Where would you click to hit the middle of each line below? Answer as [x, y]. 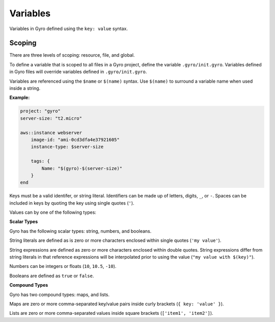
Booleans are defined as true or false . [52, 276]
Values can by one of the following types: [53, 212]
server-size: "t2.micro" [51, 118]
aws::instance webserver [51, 132]
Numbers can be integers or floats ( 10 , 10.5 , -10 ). [63, 266]
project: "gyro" [40, 111]
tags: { [40, 161]
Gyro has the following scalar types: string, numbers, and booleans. [80, 231]
